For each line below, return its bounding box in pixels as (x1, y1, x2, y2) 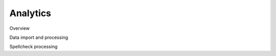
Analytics (9, 8, 51, 19)
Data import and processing (9, 34, 68, 40)
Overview (9, 25, 30, 31)
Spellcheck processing (9, 43, 58, 50)
